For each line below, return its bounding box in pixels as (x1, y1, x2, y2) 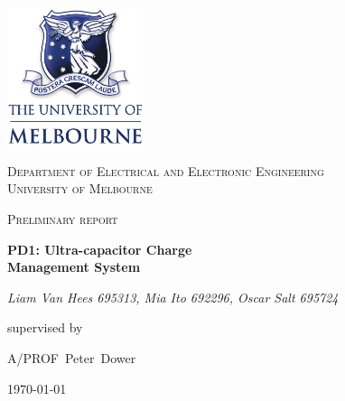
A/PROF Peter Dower (7, 348, 136, 367)
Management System (7, 257, 141, 276)
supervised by (7, 318, 83, 337)
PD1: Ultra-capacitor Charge (7, 239, 192, 258)
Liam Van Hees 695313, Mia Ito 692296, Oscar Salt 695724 (7, 287, 339, 306)
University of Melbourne (7, 179, 153, 198)
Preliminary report (7, 210, 118, 228)
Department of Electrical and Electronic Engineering (7, 161, 324, 180)
